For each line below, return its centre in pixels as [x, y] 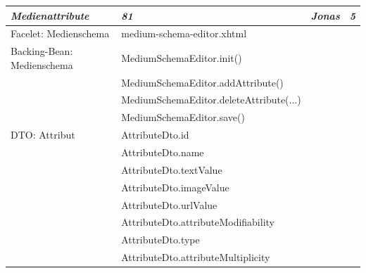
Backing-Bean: [42, 51]
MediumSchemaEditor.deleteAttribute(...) [211, 100]
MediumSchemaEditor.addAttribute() [202, 82]
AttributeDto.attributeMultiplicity [196, 257]
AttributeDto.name [163, 152]
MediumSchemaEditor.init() [182, 57]
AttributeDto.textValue [172, 169]
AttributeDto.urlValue [169, 204]
